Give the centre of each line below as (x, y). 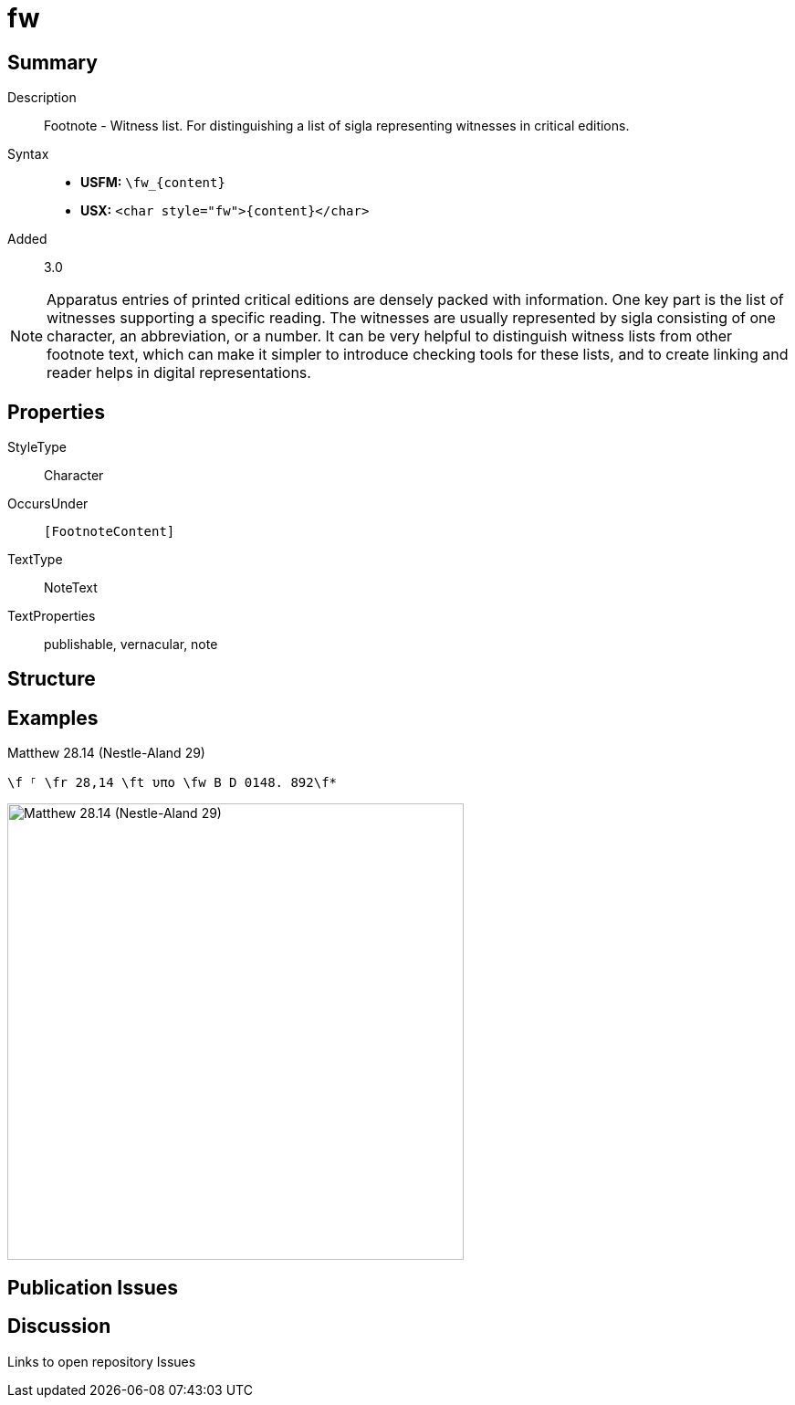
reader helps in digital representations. (179, 373)
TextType (35, 560)
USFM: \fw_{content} (153, 183)
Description (42, 98)
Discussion (59, 1326)
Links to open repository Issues (102, 1361)
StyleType (37, 447)
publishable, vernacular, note (131, 645)
